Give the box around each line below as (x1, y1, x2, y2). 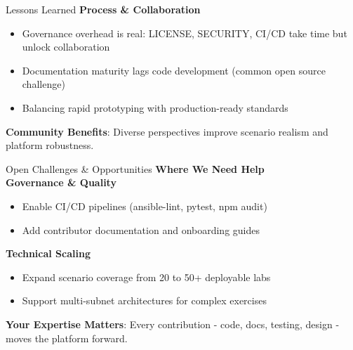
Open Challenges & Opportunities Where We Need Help (6, 161, 265, 176)
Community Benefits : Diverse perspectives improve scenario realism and (6, 124, 328, 138)
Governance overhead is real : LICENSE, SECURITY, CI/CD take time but (22, 25, 347, 40)
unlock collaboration (22, 39, 110, 54)
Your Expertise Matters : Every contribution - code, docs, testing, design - (6, 316, 340, 331)
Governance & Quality (6, 175, 116, 190)
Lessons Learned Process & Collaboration (6, 2, 201, 16)
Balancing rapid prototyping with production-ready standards (22, 100, 288, 115)
